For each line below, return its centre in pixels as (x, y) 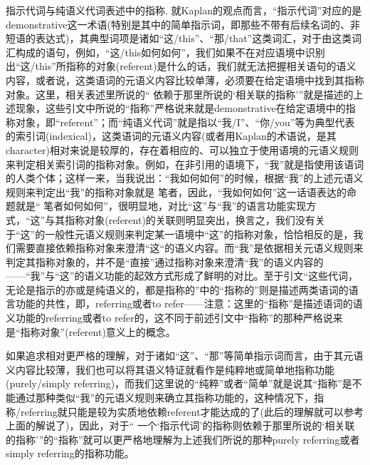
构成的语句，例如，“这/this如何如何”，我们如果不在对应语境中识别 (170, 52)
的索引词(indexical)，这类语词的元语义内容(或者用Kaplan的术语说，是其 (171, 136)
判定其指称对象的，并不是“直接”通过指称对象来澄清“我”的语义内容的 (165, 261)
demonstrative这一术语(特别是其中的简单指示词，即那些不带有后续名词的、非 (183, 24)
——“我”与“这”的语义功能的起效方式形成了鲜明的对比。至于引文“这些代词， (182, 276)
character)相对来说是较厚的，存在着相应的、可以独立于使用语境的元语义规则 (182, 149)
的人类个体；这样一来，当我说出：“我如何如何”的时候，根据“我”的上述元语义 (185, 178)
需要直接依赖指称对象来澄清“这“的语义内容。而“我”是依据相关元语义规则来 (189, 248)
